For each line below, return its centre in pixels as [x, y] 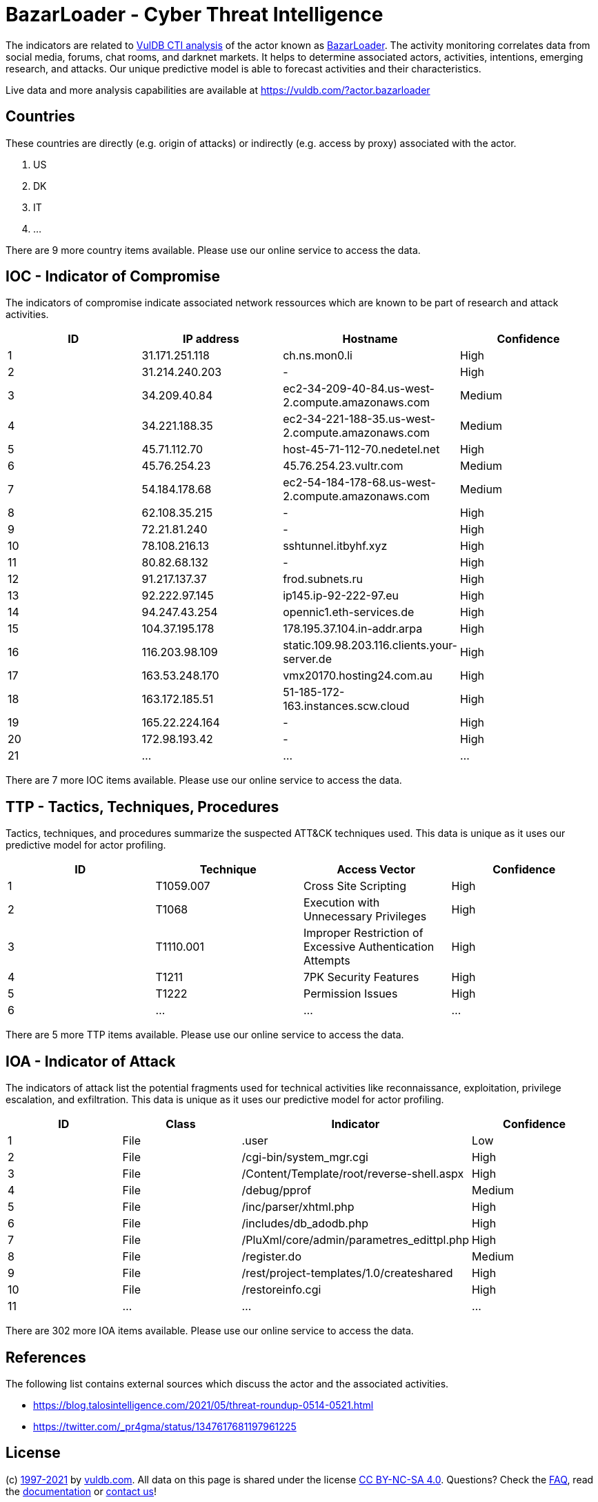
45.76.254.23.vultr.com [343, 466]
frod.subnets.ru [323, 579]
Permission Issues [351, 994]
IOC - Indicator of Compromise [113, 277]
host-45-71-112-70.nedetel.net [361, 449]
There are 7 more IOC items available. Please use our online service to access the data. [204, 780]
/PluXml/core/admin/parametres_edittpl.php [356, 1240]
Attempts [327, 961]
